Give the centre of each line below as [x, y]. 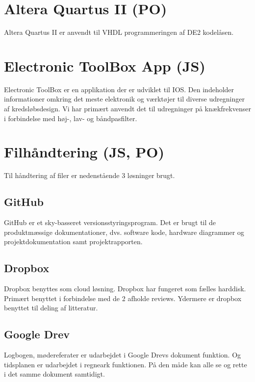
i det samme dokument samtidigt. [54, 374]
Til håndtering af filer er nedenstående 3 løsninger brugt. [89, 175]
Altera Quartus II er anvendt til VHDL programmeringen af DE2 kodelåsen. [119, 32]
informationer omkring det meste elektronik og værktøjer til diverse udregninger [124, 99]
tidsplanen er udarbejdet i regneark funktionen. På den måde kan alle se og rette [126, 364]
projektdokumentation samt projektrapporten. [73, 242]
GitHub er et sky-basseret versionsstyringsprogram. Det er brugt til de [110, 222]
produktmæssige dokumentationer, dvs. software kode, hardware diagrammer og [124, 232]
